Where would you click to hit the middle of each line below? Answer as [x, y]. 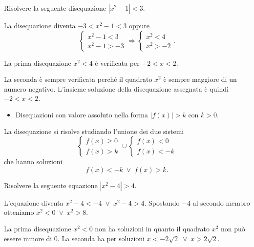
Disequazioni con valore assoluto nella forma [82, 114]
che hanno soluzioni [33, 161]
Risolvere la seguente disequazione [55, 8]
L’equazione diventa [34, 202]
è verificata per [117, 63]
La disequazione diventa [40, 25]
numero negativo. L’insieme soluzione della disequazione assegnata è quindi [116, 88]
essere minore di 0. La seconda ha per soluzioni [74, 238]
